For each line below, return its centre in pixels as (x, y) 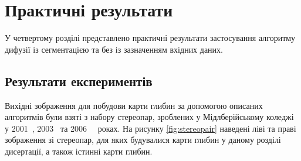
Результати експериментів (79, 80)
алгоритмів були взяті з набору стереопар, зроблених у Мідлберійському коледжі (149, 117)
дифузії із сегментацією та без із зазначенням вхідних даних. (114, 49)
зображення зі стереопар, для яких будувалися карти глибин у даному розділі (143, 140)
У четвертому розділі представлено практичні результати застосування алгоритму (150, 38)
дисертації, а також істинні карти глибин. (79, 151)
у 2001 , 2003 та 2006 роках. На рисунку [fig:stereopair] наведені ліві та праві (150, 128)
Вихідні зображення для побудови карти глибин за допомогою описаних (134, 105)
